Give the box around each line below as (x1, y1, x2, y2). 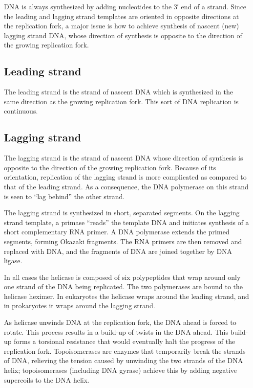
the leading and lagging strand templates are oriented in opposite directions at (4, 11, 239, 21)
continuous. (4, 106, 38, 116)
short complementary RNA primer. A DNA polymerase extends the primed (4, 227, 230, 237)
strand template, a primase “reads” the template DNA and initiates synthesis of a (4, 217, 249, 227)
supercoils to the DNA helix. (4, 374, 89, 385)
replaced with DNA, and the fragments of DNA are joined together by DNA (4, 246, 232, 256)
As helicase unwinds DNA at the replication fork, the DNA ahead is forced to (4, 317, 236, 327)
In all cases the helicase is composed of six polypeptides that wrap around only (4, 272, 241, 282)
